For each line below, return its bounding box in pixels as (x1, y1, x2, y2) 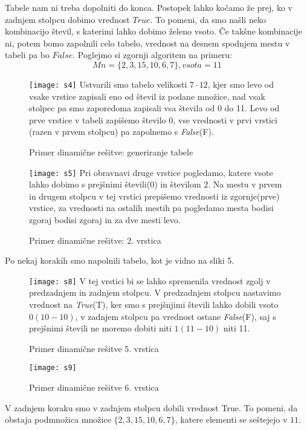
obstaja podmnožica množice (5, 413, 111, 426)
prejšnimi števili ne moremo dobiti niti (29, 322, 172, 334)
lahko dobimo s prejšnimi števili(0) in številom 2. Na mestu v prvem (29, 178, 282, 191)
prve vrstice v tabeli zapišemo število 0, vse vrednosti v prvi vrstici (29, 113, 277, 126)
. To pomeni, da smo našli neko (150, 13, 266, 25)
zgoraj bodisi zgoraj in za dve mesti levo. (29, 213, 181, 226)
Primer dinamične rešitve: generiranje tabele (29, 146, 193, 158)
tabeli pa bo (5, 48, 50, 61)
